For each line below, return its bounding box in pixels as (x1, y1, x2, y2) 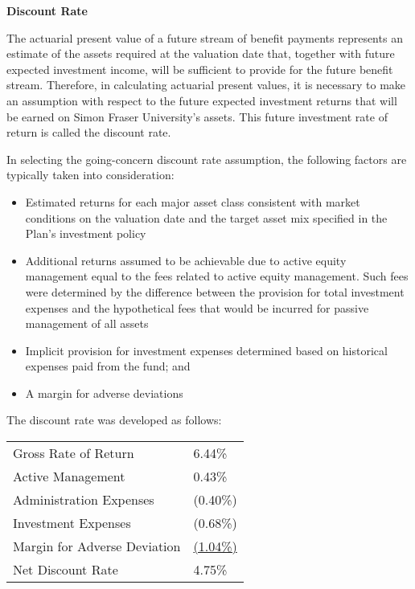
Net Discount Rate (13, 560, 118, 579)
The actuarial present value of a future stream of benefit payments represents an (6, 29, 403, 46)
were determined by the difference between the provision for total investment (25, 283, 405, 300)
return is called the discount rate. (6, 124, 171, 141)
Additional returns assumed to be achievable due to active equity (25, 252, 347, 268)
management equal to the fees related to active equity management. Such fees (25, 268, 409, 284)
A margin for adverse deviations (25, 384, 183, 401)
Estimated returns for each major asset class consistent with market (25, 193, 360, 210)
